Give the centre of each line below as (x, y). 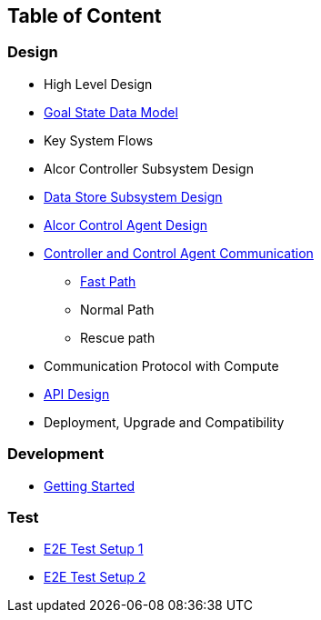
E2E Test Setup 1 (94, 549)
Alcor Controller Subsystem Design (149, 168)
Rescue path (118, 337)
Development (56, 454)
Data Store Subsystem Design (133, 196)
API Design (77, 394)
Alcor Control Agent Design (125, 225)
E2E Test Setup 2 (95, 577)
